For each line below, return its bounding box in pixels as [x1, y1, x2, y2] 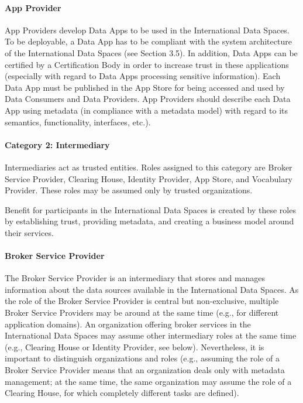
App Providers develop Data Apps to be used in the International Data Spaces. [5, 23, 290, 36]
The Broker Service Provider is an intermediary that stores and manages [5, 272, 266, 284]
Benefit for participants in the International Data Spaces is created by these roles [5, 203, 296, 216]
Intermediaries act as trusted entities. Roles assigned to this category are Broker [5, 160, 292, 173]
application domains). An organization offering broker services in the [5, 317, 251, 330]
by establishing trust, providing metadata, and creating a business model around [5, 215, 294, 227]
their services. [5, 226, 54, 238]
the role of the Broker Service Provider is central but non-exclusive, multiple [5, 295, 279, 307]
